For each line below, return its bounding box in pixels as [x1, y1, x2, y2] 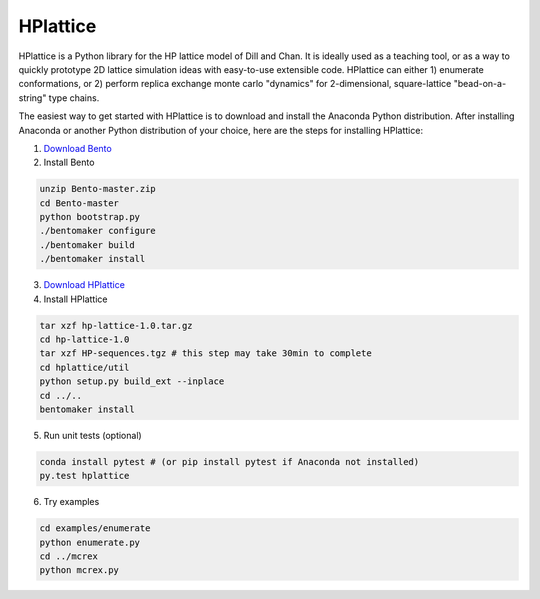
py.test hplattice [39, 470, 130, 482]
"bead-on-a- [453, 78, 507, 90]
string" [18, 91, 47, 104]
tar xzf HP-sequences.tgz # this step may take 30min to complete [39, 348, 372, 359]
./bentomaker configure [39, 225, 157, 237]
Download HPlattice [43, 279, 125, 291]
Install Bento [43, 156, 95, 169]
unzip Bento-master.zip [39, 183, 157, 195]
